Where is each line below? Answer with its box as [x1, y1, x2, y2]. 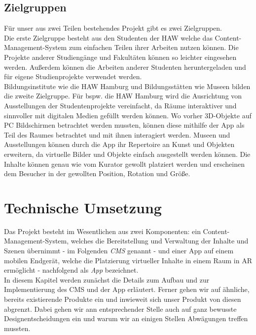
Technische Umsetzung [4, 197, 162, 217]
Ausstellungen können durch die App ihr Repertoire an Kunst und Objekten [4, 139, 235, 149]
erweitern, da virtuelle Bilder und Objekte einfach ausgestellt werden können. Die [4, 148, 251, 159]
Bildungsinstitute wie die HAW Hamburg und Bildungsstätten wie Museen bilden [4, 81, 251, 91]
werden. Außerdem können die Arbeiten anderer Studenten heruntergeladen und [4, 61, 246, 72]
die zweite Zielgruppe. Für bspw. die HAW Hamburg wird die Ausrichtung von [4, 91, 242, 101]
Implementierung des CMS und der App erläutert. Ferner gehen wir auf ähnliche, [4, 284, 250, 294]
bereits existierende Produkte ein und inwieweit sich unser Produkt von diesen [4, 293, 241, 304]
